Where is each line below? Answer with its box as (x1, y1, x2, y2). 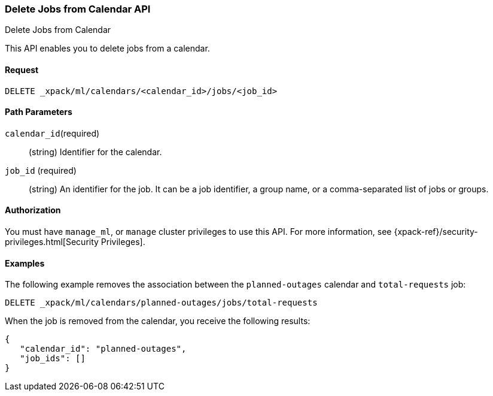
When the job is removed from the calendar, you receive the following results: (5, 316, 311, 327)
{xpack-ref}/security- (394, 226, 478, 237)
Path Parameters (5, 107, 72, 117)
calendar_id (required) (5, 128, 100, 138)
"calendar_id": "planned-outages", (20, 344, 187, 354)
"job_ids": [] (20, 353, 86, 364)
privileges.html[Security (5, 237, 99, 247)
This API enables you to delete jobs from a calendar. (5, 43, 210, 54)
